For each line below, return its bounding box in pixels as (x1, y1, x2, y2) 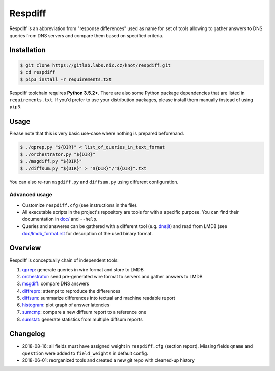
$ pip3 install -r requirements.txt (20, 76, 112, 82)
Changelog (9, 330, 45, 338)
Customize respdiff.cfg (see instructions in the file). (22, 202, 138, 208)
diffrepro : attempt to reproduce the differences (22, 288, 121, 294)
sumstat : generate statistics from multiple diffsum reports (22, 316, 143, 323)
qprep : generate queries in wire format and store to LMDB (22, 266, 144, 272)
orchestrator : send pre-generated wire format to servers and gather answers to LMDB (22, 273, 203, 279)
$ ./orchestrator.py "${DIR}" (20, 151, 96, 157)
